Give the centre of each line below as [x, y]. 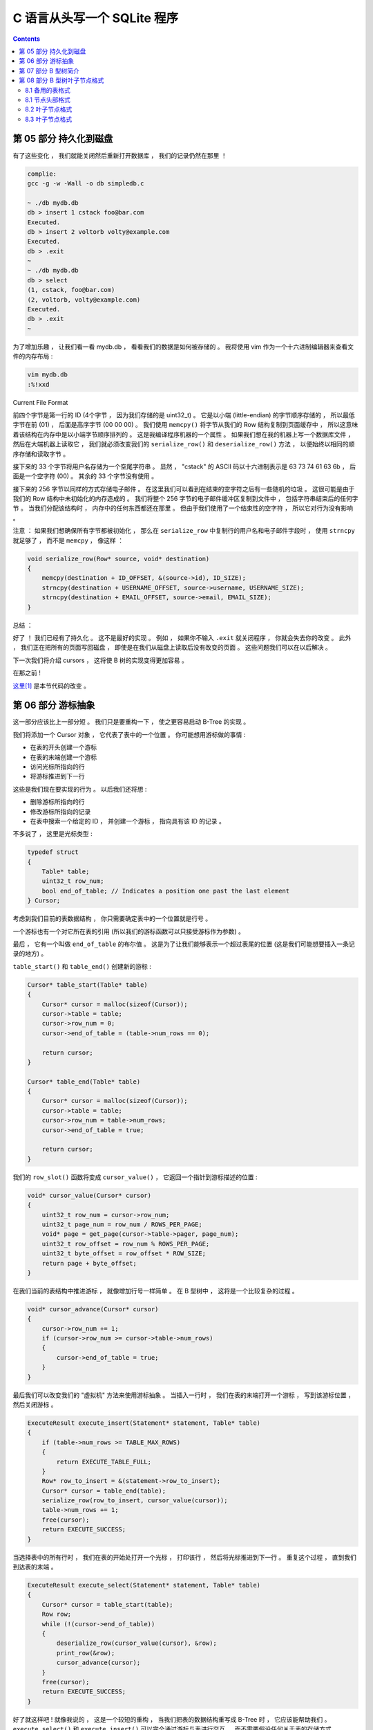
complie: [42, 174]
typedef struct [53, 852]
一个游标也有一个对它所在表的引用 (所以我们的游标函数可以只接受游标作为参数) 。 [129, 931]
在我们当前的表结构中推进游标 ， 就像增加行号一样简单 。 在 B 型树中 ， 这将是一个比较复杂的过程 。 [155, 1291]
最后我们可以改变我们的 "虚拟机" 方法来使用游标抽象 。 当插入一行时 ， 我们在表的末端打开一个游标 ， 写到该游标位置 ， [184, 1395]
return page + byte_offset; [89, 1263]
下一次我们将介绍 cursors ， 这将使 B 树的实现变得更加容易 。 [100, 660]
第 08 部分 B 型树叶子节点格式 [61, 80]
